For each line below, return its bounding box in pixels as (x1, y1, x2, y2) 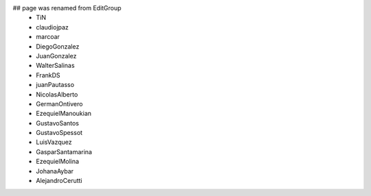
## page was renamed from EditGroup (12, 4, 122, 12)
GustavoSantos (36, 119, 79, 127)
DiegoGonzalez (36, 42, 80, 51)
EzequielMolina (36, 158, 79, 166)
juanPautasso (36, 81, 75, 89)
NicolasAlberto (36, 90, 78, 99)
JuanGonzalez (36, 51, 77, 60)
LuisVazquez (36, 138, 72, 147)
